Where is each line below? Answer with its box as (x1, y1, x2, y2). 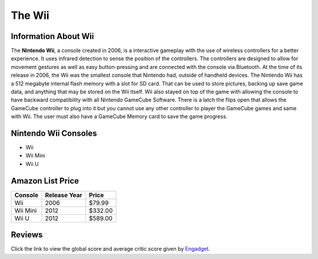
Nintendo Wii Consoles (11, 129, 97, 138)
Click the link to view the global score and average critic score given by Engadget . (11, 245, 210, 253)
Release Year (45, 191, 82, 199)
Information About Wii (11, 31, 94, 41)
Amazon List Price (11, 176, 79, 186)
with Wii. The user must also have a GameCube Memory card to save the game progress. (11, 113, 228, 120)
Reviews (11, 230, 43, 240)
